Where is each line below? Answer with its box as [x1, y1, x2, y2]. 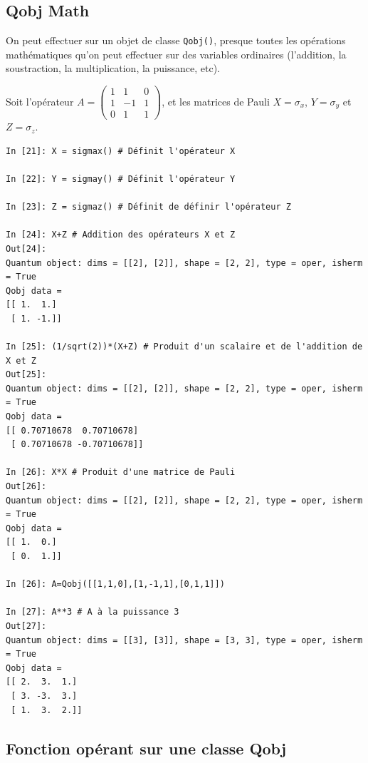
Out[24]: [6, 243, 47, 254]
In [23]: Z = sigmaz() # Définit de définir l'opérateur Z [6, 202, 291, 212]
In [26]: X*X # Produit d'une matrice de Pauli [6, 467, 236, 478]
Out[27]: [6, 620, 47, 631]
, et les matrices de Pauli [162, 93, 270, 108]
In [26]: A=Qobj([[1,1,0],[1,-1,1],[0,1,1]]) [6, 579, 225, 590]
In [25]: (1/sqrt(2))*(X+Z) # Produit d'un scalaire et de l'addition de [6, 342, 363, 352]
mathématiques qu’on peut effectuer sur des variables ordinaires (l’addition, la [6, 46, 347, 61]
